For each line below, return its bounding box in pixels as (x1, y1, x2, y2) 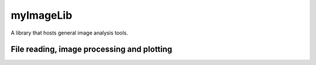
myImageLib (11, 9, 73, 22)
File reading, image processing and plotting (11, 45, 173, 54)
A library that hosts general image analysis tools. (11, 29, 128, 36)
